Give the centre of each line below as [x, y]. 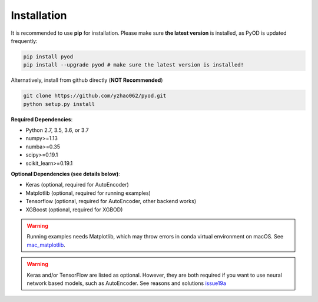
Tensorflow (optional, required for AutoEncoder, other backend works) [111, 201]
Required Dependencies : [42, 119]
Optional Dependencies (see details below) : [65, 174]
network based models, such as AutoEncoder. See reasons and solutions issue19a [127, 283]
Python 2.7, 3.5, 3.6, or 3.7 [57, 130]
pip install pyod [48, 57]
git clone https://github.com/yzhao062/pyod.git [95, 96]
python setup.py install [59, 104]
